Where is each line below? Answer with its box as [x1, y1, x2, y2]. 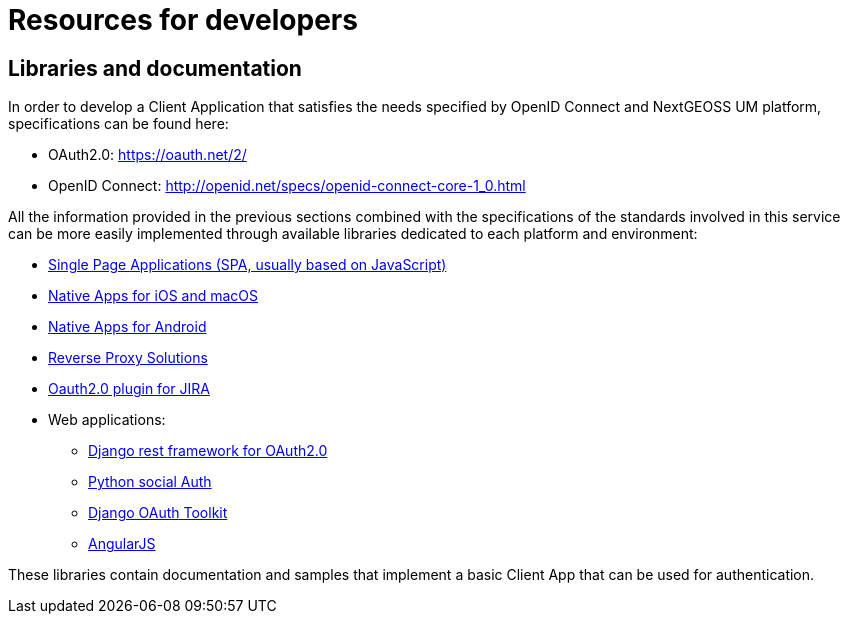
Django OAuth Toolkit [88, 504, 228, 522]
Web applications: [48, 411, 166, 429]
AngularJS [88, 535, 156, 553]
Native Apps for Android [48, 318, 207, 336]
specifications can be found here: [8, 115, 229, 133]
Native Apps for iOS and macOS [48, 287, 259, 305]
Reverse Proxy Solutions [48, 349, 208, 367]
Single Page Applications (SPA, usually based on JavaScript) [48, 256, 447, 274]
